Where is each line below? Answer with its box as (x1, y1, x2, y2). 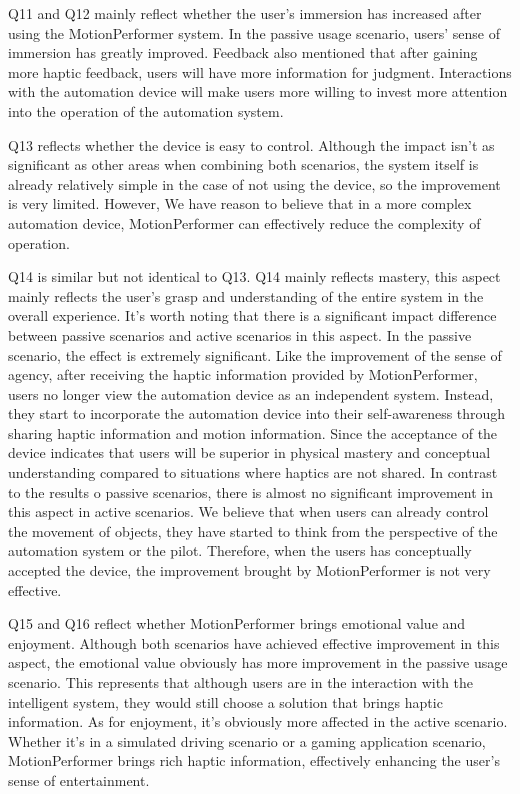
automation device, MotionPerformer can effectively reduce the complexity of (8, 212, 481, 233)
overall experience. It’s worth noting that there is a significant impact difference (8, 305, 497, 326)
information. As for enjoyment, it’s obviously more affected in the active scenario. (8, 711, 508, 732)
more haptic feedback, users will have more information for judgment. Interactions (8, 61, 512, 82)
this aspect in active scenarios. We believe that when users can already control (8, 501, 489, 522)
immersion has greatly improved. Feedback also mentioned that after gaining (8, 42, 478, 63)
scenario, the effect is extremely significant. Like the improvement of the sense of (8, 344, 502, 365)
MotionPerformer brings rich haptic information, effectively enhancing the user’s (8, 750, 500, 771)
